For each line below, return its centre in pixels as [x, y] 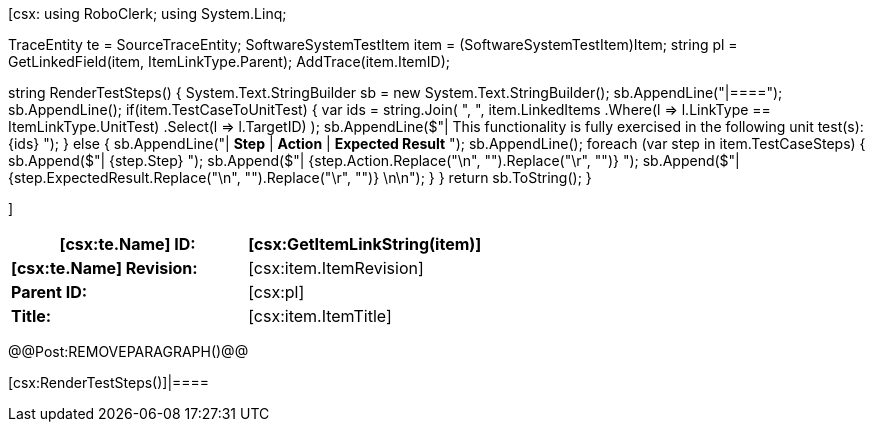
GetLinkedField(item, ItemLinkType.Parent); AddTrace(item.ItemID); [229, 61]
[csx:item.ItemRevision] [336, 268]
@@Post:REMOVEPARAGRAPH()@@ [128, 351]
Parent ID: [49, 292]
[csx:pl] [276, 292]
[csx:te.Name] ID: [127, 244]
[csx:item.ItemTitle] [320, 316]
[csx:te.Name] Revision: [104, 268]
